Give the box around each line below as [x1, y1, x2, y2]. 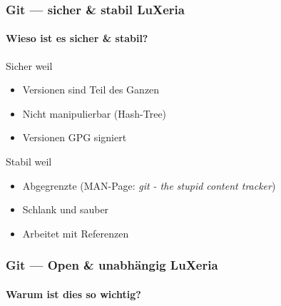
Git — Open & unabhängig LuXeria [6, 256, 218, 274]
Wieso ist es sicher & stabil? [6, 31, 148, 46]
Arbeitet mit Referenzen [22, 225, 129, 240]
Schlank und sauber [22, 202, 109, 217]
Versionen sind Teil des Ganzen [22, 82, 160, 97]
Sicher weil [6, 58, 53, 73]
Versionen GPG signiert [22, 130, 127, 145]
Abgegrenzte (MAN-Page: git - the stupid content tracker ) [22, 178, 276, 193]
